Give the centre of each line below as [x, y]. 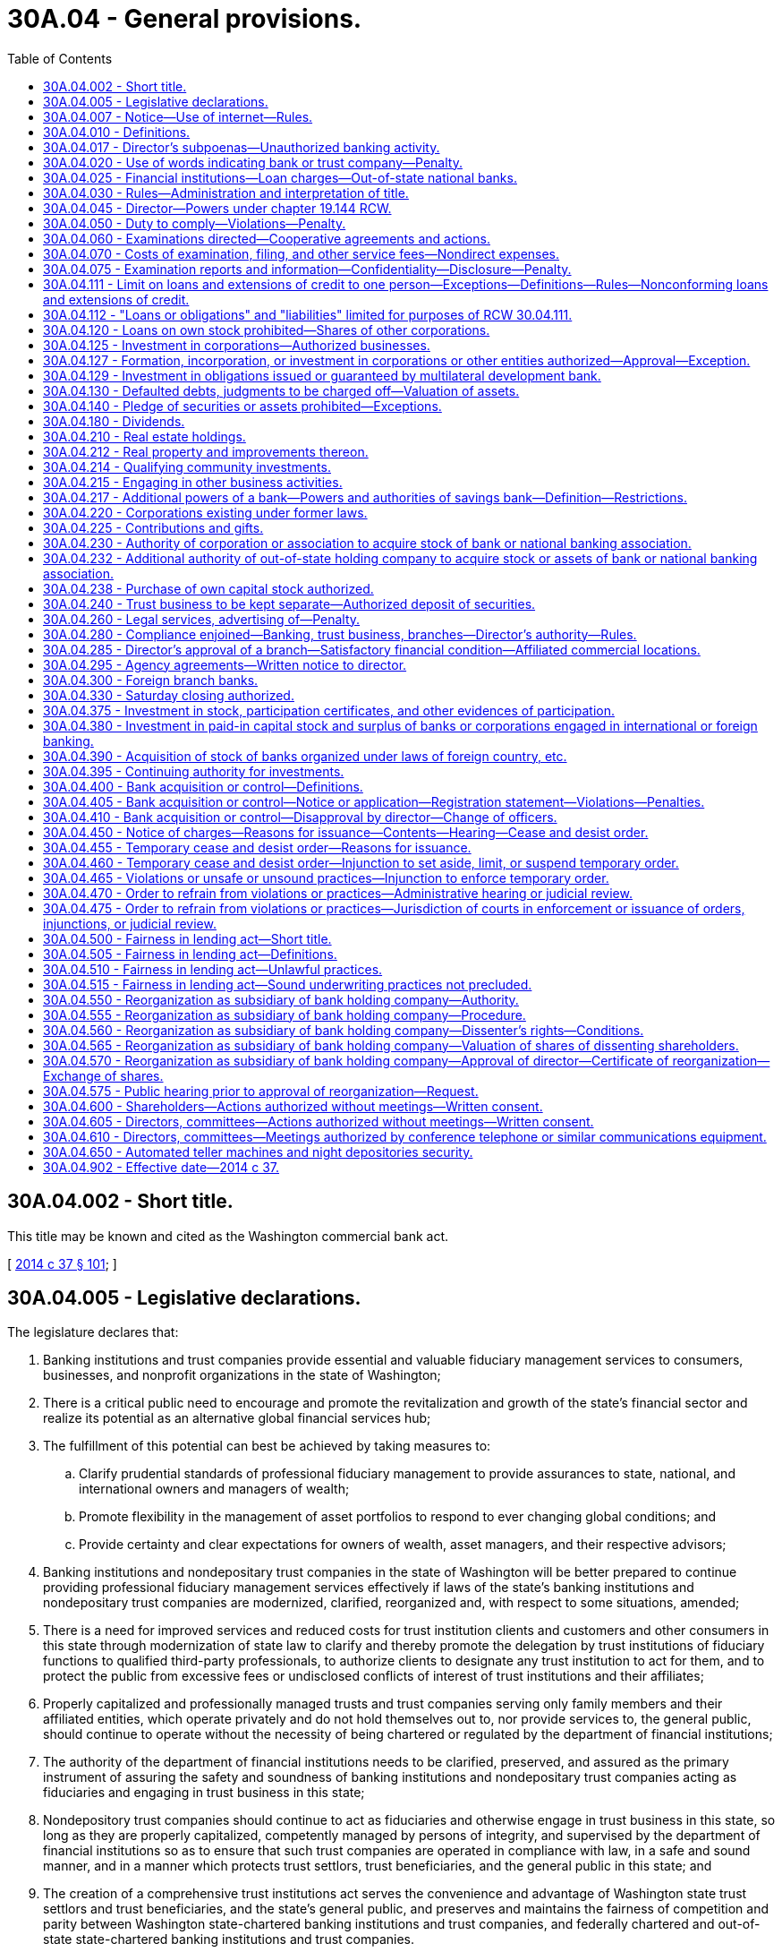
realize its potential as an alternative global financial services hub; [237, 1418]
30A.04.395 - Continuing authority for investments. [194, 771]
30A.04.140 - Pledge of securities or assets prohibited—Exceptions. [242, 406]
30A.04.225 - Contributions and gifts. [153, 527]
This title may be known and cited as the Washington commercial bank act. [228, 1236]
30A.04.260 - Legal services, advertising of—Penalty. [202, 619]
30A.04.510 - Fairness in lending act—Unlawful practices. [213, 969]
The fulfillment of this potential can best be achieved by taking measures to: [267, 1446]
